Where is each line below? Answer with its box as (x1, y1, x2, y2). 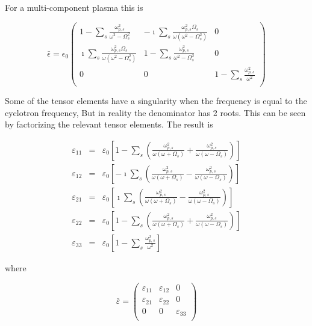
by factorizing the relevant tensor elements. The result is (5, 118, 213, 131)
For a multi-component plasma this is (5, 1, 143, 13)
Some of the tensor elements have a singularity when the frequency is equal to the (5, 94, 307, 107)
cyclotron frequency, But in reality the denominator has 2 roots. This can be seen (5, 106, 306, 118)
